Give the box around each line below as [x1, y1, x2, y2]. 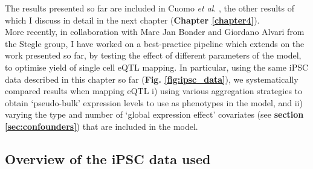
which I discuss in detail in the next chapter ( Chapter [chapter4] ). [5, 13, 260, 26]
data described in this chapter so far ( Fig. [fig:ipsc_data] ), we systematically [5, 72, 298, 85]
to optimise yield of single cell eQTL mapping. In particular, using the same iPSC [5, 60, 309, 73]
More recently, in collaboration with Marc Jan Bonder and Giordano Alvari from [5, 25, 305, 38]
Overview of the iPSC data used [5, 149, 211, 168]
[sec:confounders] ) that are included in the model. [5, 120, 198, 132]
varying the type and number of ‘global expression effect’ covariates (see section [5, 108, 304, 121]
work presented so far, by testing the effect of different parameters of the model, [5, 49, 302, 62]
